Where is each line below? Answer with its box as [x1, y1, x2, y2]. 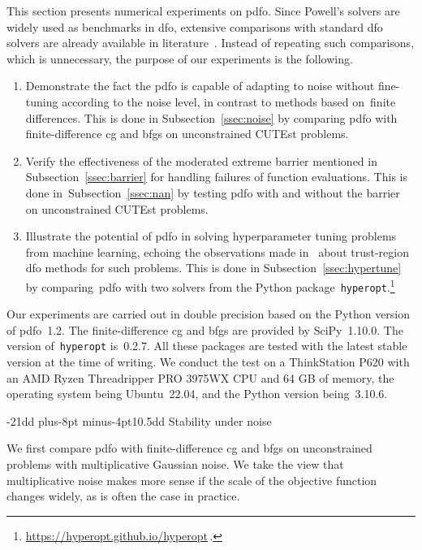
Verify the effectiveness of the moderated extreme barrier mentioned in [25, 152, 377, 169]
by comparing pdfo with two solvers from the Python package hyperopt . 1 [25, 275, 395, 295]
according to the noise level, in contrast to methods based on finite [62, 93, 396, 110]
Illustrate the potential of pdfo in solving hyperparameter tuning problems [25, 227, 397, 245]
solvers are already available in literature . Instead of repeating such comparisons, [6, 34, 415, 51]
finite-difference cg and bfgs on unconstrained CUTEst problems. [25, 125, 349, 142]
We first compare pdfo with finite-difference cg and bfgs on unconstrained [6, 440, 372, 457]
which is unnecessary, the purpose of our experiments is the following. [6, 50, 353, 67]
